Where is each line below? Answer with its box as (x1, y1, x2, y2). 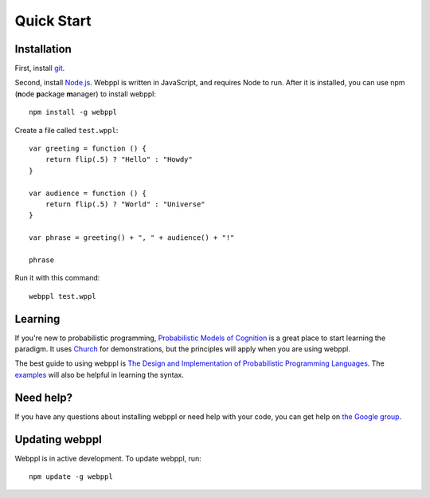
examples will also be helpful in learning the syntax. (14, 370, 185, 379)
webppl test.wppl (29, 292, 96, 300)
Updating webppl (14, 433, 103, 446)
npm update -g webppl (29, 472, 113, 481)
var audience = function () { (29, 188, 147, 198)
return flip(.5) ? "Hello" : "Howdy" (45, 155, 193, 164)
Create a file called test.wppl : (14, 125, 119, 135)
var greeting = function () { (29, 144, 147, 153)
